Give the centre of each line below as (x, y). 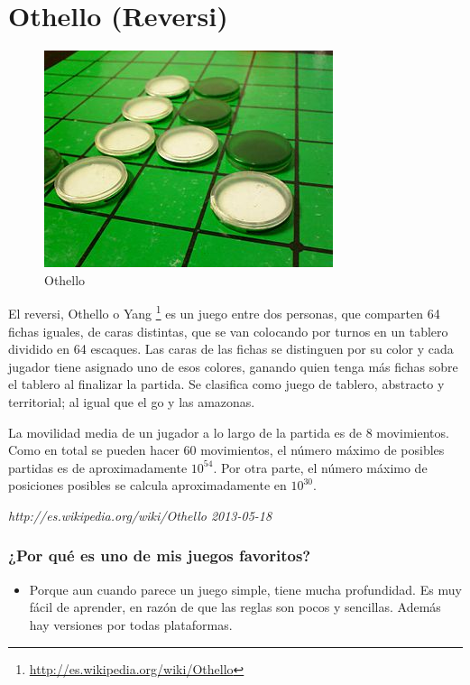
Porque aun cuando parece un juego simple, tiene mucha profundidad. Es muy (245, 589)
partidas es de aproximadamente (98, 467)
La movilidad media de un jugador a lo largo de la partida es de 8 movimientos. (229, 432)
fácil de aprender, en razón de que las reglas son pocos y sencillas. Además (235, 607)
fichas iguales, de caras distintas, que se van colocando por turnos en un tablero (228, 331)
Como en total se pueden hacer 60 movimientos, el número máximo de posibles (226, 450)
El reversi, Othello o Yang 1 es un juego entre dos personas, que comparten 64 (224, 312)
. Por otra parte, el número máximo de (320, 467)
